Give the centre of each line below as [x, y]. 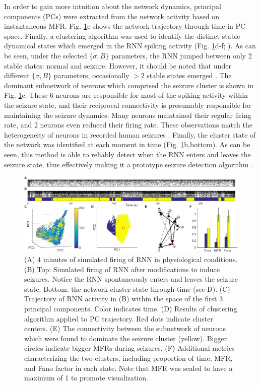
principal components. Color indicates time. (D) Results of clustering [131, 308]
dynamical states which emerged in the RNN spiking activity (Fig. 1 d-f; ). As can [130, 46]
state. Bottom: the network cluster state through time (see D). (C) [127, 288]
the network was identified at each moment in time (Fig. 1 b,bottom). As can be [127, 144]
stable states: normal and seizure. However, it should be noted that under [118, 65]
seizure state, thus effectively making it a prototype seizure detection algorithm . [128, 164]
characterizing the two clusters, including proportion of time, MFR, [128, 358]
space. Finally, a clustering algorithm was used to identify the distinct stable [122, 36]
